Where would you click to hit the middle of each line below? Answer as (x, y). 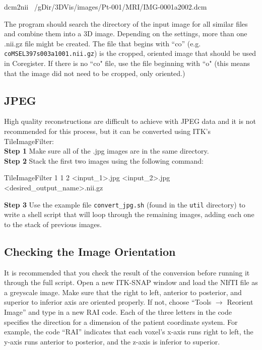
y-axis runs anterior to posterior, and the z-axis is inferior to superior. (112, 341)
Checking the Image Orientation (90, 251)
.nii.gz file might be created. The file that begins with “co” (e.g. (103, 43)
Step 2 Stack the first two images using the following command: (104, 160)
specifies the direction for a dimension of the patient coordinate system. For (121, 322)
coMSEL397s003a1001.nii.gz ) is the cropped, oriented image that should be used (130, 53)
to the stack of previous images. (53, 224)
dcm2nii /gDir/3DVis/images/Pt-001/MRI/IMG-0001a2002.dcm (106, 7)
